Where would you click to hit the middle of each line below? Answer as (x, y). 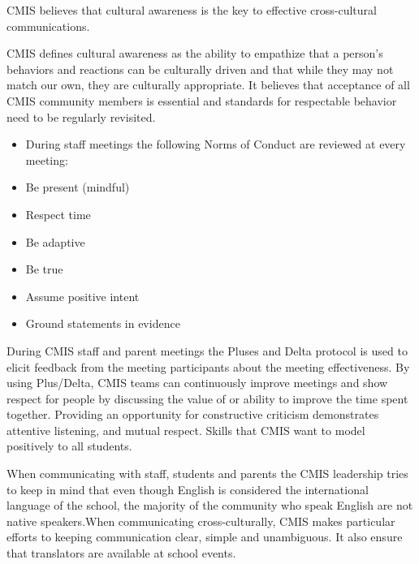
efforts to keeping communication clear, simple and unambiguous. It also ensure (205, 537)
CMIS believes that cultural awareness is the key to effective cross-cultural (192, 10)
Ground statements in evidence (103, 323)
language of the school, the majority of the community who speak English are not (210, 505)
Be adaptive (55, 241)
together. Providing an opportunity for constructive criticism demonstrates (193, 414)
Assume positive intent (82, 296)
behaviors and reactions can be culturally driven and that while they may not (200, 69)
